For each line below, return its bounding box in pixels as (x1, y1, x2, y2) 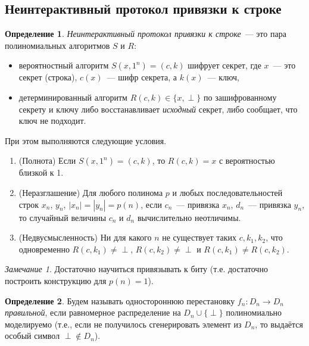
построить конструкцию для (5, 274, 107, 286)
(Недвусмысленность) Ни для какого (18, 231, 152, 244)
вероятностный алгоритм (18, 59, 109, 71)
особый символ (5, 329, 60, 342)
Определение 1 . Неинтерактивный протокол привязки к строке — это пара (5, 27, 286, 40)
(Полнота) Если (18, 154, 76, 167)
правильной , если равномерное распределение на (5, 306, 181, 319)
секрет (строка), (18, 71, 77, 83)
